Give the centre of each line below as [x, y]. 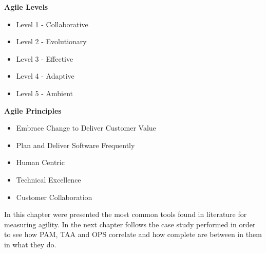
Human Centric [40, 162]
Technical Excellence [49, 179]
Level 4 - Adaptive [45, 76]
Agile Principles [33, 110]
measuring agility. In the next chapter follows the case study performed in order [130, 224]
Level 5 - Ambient [45, 93]
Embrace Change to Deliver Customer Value [86, 128]
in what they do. [30, 244]
